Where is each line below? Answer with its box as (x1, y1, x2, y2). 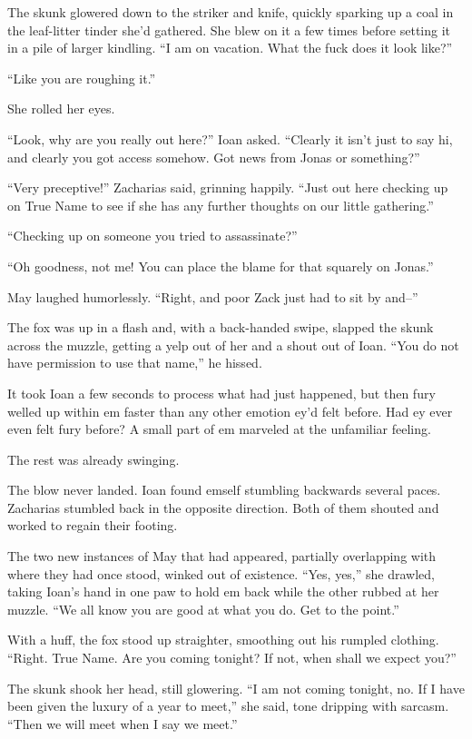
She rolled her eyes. (7, 99, 115, 118)
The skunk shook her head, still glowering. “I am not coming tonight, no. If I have (7, 678, 465, 697)
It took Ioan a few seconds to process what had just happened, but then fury (7, 383, 436, 402)
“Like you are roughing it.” (7, 68, 156, 87)
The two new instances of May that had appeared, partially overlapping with (7, 547, 437, 566)
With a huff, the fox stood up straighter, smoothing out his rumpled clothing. (7, 630, 439, 649)
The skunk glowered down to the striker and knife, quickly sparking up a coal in (7, 3, 454, 21)
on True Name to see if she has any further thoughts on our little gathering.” (7, 195, 434, 214)
